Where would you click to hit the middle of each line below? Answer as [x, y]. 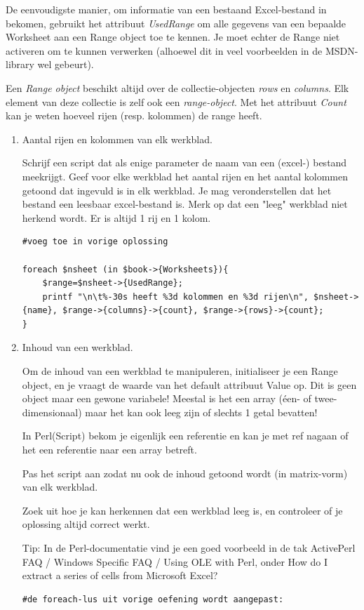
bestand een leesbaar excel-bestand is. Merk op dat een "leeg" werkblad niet [185, 204]
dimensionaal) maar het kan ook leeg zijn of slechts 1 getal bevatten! [170, 412]
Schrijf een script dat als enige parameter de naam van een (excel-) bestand [184, 163]
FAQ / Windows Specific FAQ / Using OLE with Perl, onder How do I [175, 561]
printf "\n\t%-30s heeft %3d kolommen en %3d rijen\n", [175, 297]
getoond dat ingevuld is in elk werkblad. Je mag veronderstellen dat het [177, 190]
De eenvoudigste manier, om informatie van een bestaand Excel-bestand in [166, 9]
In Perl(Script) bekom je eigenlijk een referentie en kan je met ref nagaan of [185, 436]
